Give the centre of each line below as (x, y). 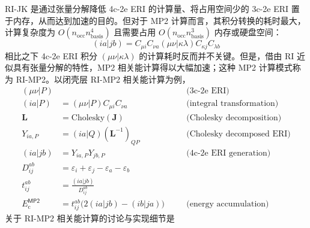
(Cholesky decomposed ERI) (239, 134)
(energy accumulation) (228, 204)
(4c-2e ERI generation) (229, 153)
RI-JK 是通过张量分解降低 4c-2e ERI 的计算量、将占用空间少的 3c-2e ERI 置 (152, 8)
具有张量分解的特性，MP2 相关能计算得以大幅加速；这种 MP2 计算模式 (153, 67)
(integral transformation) (232, 104)
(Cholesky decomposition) (234, 118)
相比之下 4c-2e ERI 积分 (51, 55)
